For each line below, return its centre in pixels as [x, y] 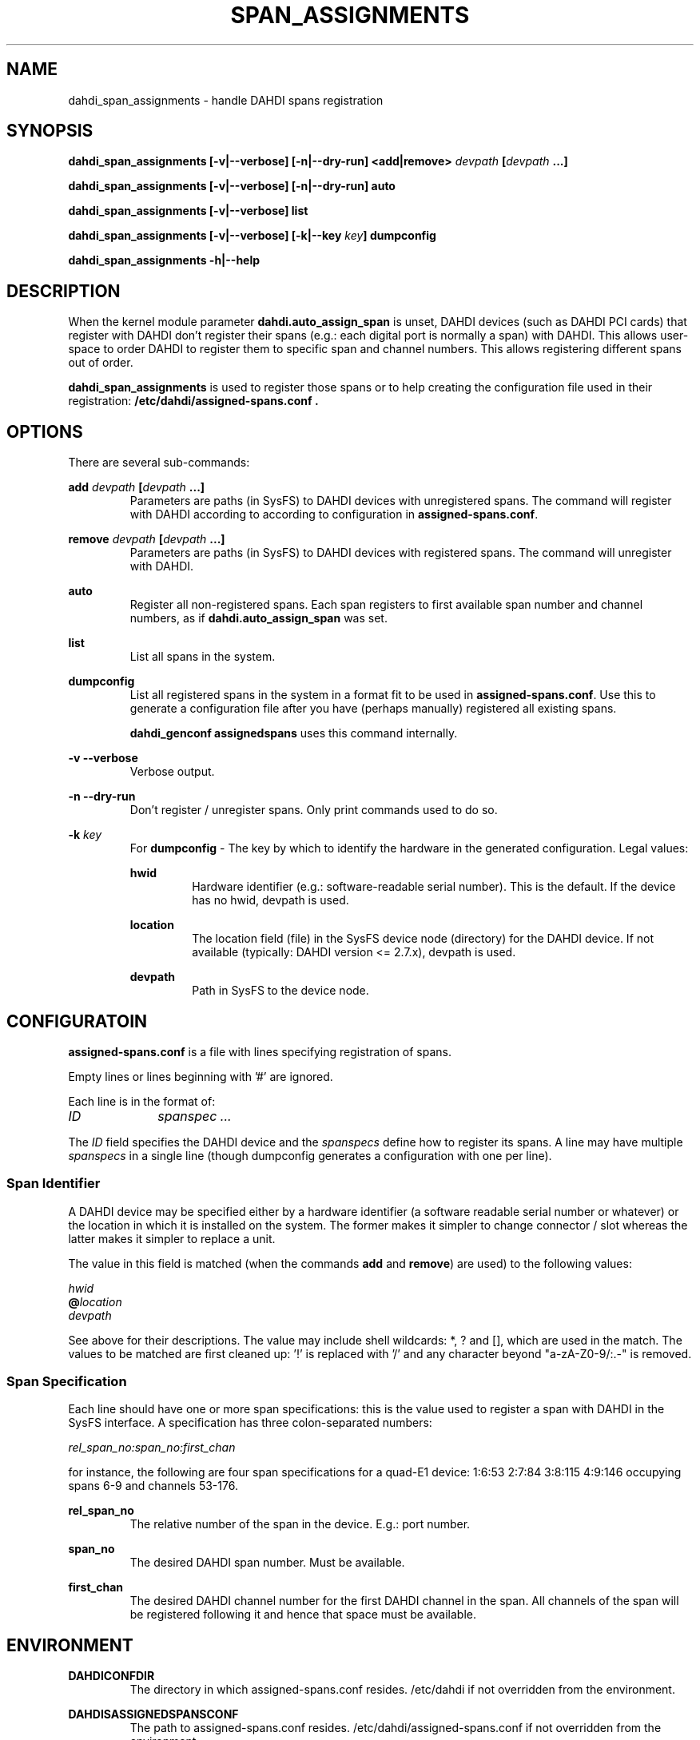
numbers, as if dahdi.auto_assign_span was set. [259, 618]
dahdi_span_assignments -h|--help [164, 260]
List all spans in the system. [203, 657]
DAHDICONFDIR [111, 1676]
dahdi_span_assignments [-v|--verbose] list [188, 211]
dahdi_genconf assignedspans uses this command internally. [294, 733]
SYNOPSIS [50, 131]
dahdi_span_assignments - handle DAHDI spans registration [226, 100]
